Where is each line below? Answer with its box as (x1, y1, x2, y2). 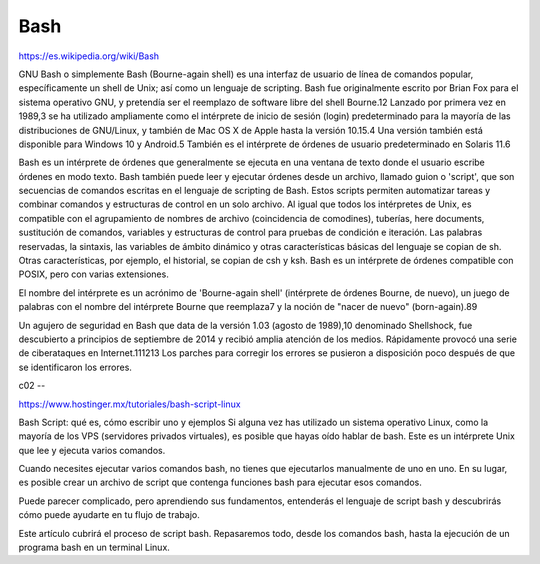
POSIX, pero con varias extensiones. (18, 268, 169, 280)
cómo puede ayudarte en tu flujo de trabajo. (18, 509, 200, 521)
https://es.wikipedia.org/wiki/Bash (18, 50, 160, 62)
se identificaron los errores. (18, 361, 132, 373)
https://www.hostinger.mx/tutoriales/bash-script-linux (18, 398, 241, 410)
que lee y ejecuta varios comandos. (18, 444, 166, 456)
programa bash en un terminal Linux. (18, 541, 170, 554)
